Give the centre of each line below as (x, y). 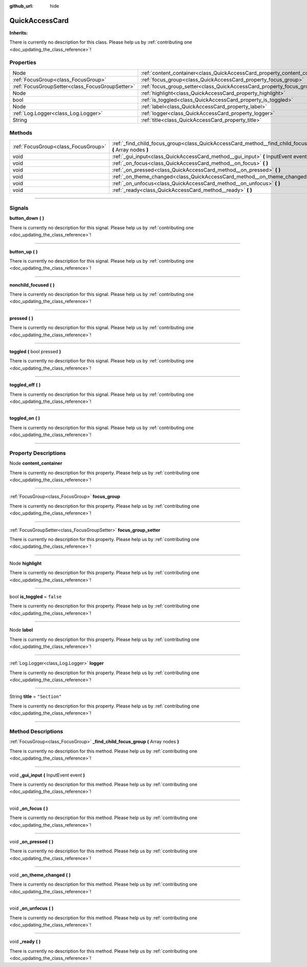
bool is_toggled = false (36, 596)
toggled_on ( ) (25, 418)
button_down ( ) (27, 218)
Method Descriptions (36, 732)
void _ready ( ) (25, 941)
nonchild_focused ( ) (32, 285)
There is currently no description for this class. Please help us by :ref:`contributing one (101, 42)
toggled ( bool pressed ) (35, 352)
